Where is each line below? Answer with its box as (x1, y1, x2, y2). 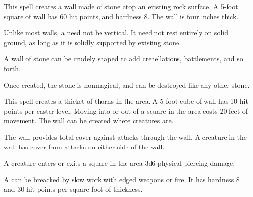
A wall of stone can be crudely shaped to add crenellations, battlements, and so (4, 53, 243, 64)
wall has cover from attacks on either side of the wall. (4, 141, 165, 151)
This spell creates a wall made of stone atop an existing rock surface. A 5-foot (4, 1, 238, 11)
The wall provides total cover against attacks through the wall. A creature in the (4, 131, 247, 142)
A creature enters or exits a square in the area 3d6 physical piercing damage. (4, 158, 235, 168)
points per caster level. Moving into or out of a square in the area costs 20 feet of (4, 105, 248, 116)
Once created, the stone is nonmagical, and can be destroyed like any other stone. (4, 79, 250, 90)
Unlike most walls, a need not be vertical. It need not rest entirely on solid (4, 27, 228, 38)
